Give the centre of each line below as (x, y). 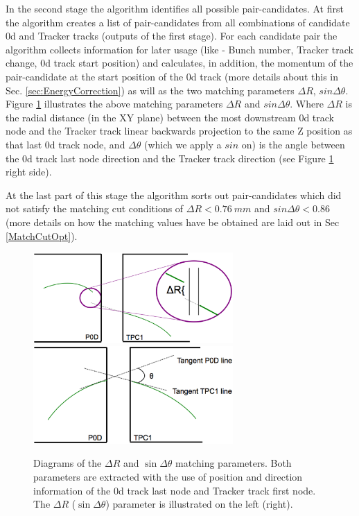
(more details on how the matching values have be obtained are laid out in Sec (173, 222)
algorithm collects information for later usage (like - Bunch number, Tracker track (179, 49)
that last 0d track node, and (65, 144)
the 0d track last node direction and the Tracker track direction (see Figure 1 (170, 158)
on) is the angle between (293, 144)
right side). (29, 172)
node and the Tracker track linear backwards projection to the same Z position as (179, 131)
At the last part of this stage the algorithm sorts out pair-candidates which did (174, 195)
